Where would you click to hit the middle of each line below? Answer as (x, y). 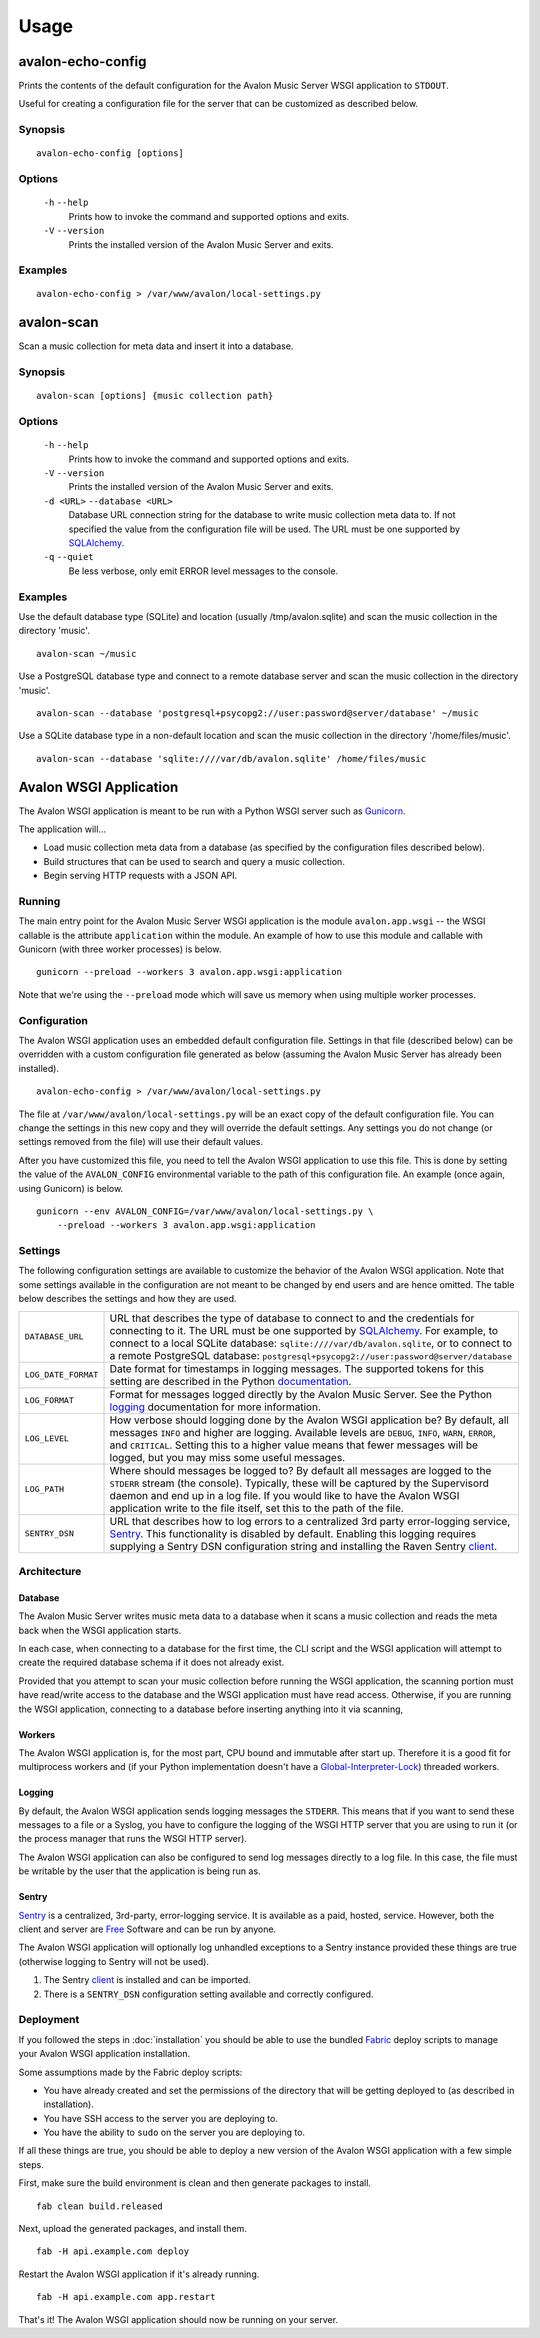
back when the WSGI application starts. (100, 1630)
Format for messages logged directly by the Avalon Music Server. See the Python (300, 1394)
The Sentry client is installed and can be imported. (147, 1980)
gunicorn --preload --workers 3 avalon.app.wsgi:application (189, 972)
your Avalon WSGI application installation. (104, 2054)
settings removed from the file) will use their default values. (141, 1142)
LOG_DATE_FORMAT (61, 1375)
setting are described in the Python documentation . (230, 1381)
